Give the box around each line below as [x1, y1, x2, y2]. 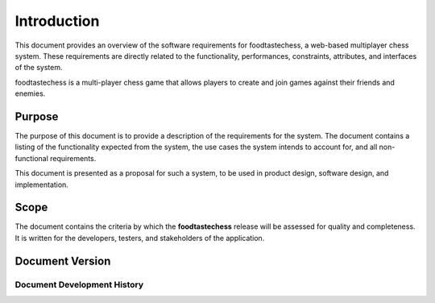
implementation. [14, 180, 68, 189]
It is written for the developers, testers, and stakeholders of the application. [14, 233, 265, 243]
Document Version [14, 254, 111, 268]
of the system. [14, 63, 64, 73]
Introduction [14, 12, 100, 30]
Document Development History [14, 279, 144, 290]
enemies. [14, 89, 46, 98]
